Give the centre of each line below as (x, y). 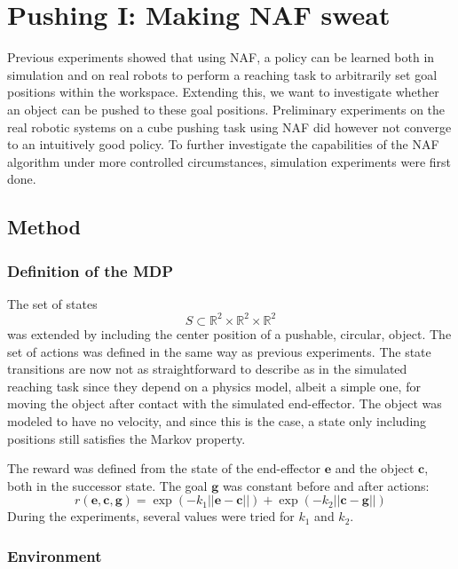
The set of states (52, 303)
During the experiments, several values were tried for (151, 516)
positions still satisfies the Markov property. (126, 438)
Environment (55, 555)
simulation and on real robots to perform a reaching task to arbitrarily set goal (222, 74)
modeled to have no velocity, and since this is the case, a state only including (217, 420)
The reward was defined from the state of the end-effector (164, 468)
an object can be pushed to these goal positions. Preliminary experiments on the (226, 109)
